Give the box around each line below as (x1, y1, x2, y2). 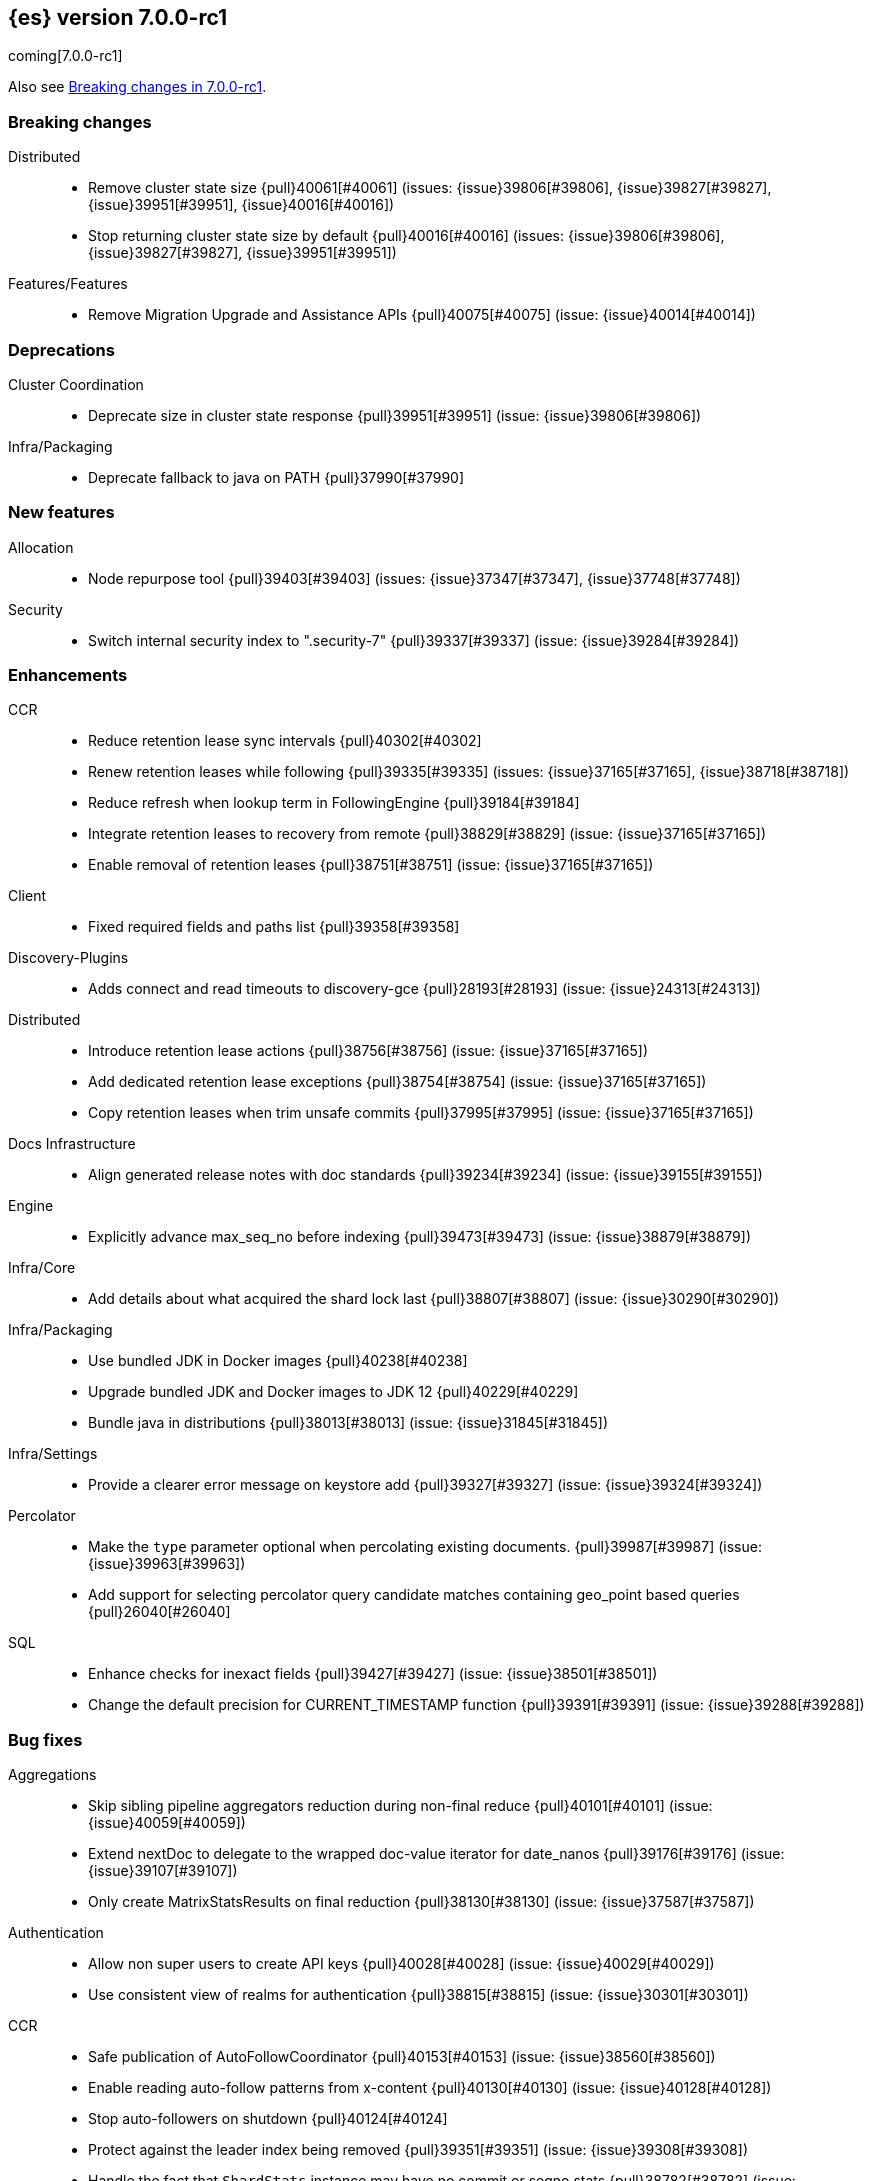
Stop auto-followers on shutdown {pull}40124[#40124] (88, 2110, 448, 2128)
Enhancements (8, 665, 128, 686)
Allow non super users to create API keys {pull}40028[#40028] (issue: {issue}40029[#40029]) (88, 1955, 715, 1973)
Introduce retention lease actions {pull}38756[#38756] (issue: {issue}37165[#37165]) (88, 1042, 649, 1060)
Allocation (8, 538, 74, 556)
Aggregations (8, 1766, 97, 1784)
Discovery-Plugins (8, 949, 129, 967)
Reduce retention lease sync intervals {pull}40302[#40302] (88, 732, 482, 750)
